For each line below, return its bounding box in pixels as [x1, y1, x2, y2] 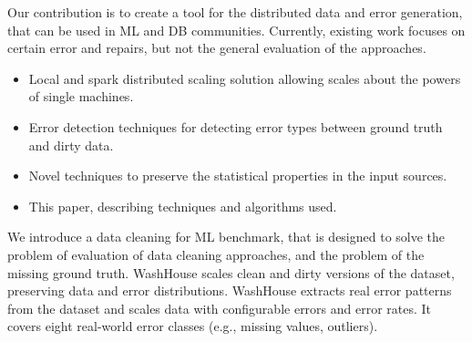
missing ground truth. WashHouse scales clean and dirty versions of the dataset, [7, 263, 455, 282]
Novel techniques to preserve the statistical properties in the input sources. [28, 166, 447, 185]
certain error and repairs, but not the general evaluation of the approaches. [7, 38, 426, 57]
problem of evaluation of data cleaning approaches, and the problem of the [7, 244, 425, 264]
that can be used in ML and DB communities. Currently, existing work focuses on [7, 20, 466, 39]
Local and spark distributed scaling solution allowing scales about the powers [28, 68, 461, 88]
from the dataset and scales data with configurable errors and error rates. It [7, 298, 432, 317]
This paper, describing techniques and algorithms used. [28, 196, 337, 215]
